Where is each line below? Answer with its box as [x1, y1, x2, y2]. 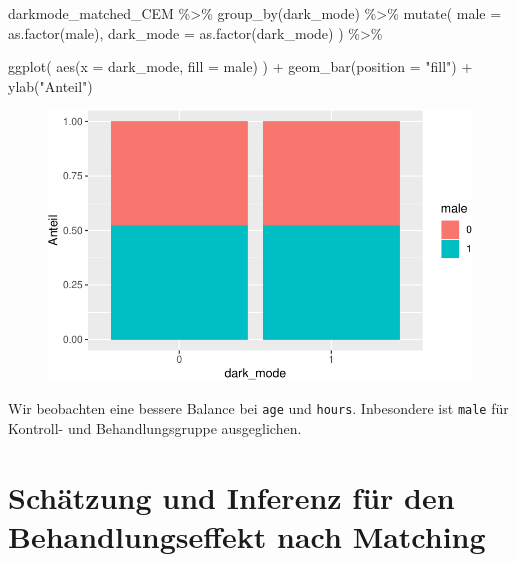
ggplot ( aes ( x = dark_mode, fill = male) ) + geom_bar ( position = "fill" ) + [8, 56, 473, 77]
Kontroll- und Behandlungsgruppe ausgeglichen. [8, 417, 302, 438]
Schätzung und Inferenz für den [8, 476, 455, 517]
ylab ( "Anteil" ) [8, 75, 93, 96]
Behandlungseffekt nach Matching [8, 515, 486, 556]
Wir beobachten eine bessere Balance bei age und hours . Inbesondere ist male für [8, 398, 509, 419]
